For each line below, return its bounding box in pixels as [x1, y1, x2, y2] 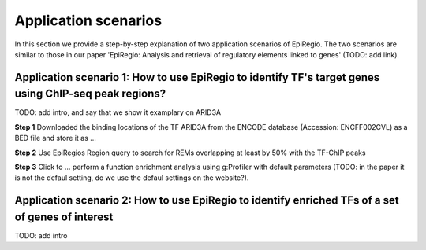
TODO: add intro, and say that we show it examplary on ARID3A [14, 108, 222, 117]
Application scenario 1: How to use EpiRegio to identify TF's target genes [14, 71, 380, 84]
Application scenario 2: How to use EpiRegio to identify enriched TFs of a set [14, 193, 399, 208]
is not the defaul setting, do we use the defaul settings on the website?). [14, 173, 249, 182]
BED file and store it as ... [14, 134, 96, 143]
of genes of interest [14, 210, 114, 223]
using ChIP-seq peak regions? [14, 87, 166, 101]
